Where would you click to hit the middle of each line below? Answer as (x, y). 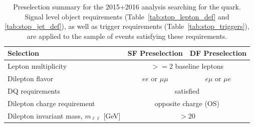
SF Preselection (155, 53)
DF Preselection (218, 53)
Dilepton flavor (31, 78)
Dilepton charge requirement (51, 103)
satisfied (187, 90)
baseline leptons (199, 66)
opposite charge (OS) (187, 103)
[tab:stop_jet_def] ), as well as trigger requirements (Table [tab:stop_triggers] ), (127, 26)
